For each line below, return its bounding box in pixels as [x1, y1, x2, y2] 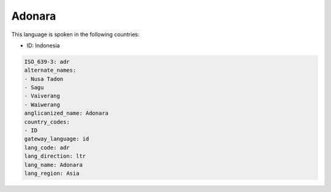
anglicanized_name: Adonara [24, 110, 108, 117]
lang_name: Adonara [24, 161, 83, 168]
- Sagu [24, 84, 44, 91]
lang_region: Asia [24, 170, 80, 177]
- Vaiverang [24, 93, 61, 99]
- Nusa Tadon [24, 75, 64, 82]
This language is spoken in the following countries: [11, 31, 140, 38]
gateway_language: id [24, 136, 89, 142]
